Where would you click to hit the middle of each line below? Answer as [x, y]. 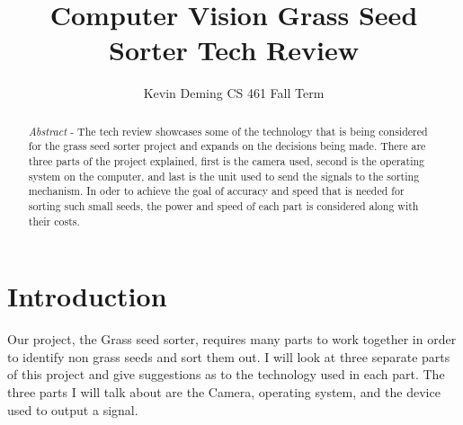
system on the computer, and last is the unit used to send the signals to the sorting [224, 176]
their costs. [54, 221]
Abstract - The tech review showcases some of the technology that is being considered [228, 131]
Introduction [87, 296]
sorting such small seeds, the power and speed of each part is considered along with [223, 205]
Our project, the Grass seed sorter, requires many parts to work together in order [232, 339]
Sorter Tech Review [234, 50]
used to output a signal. [73, 409]
